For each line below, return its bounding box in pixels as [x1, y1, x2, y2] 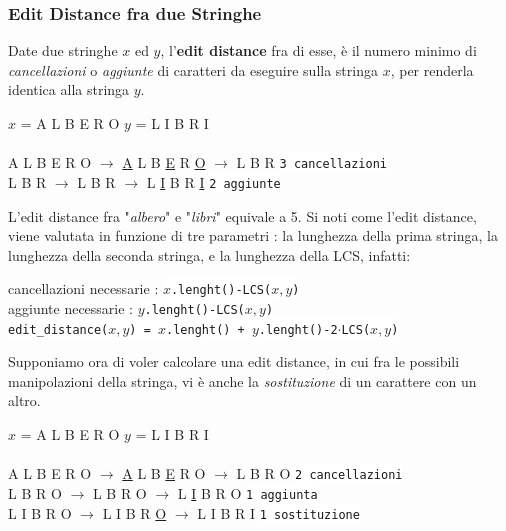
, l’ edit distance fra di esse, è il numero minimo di [160, 40, 477, 61]
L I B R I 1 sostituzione [197, 502, 360, 523]
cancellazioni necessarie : [8, 278, 159, 299]
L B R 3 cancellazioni [236, 152, 387, 173]
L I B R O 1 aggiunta [177, 482, 318, 503]
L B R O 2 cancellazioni [236, 463, 403, 484]
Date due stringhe [8, 40, 118, 61]
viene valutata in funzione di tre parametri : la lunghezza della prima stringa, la [8, 225, 498, 246]
